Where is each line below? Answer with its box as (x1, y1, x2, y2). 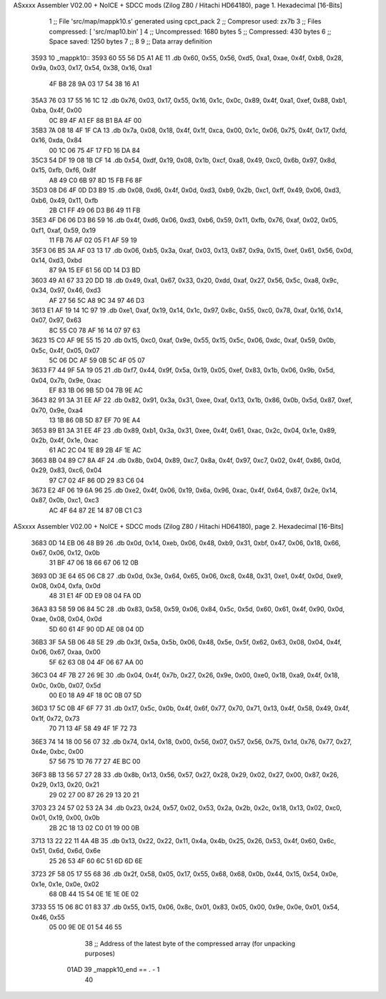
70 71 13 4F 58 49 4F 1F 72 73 (49, 724, 137, 732)
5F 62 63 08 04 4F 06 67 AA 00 (49, 657, 144, 666)
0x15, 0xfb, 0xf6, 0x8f (31, 166, 96, 174)
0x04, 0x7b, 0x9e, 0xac (31, 376, 102, 384)
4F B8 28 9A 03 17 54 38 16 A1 (49, 79, 139, 89)
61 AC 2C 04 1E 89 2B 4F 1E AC (49, 446, 142, 454)
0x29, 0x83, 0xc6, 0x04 (31, 466, 102, 474)
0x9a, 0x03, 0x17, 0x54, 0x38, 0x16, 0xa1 (31, 63, 152, 71)
